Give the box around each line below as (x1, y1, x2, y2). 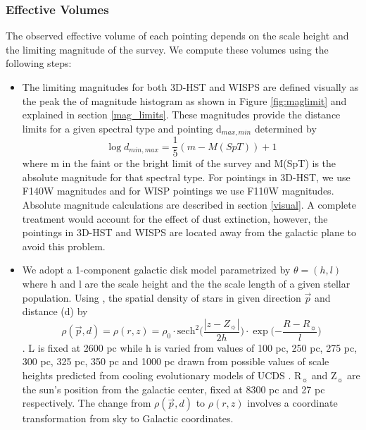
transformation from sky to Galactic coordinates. (22, 411, 234, 426)
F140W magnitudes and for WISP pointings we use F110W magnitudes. (22, 183, 334, 198)
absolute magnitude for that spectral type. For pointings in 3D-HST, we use (22, 169, 351, 184)
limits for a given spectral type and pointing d (22, 121, 222, 135)
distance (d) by (22, 304, 88, 319)
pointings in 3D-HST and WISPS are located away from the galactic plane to (22, 225, 357, 240)
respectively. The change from (22, 395, 151, 410)
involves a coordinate (247, 395, 338, 410)
